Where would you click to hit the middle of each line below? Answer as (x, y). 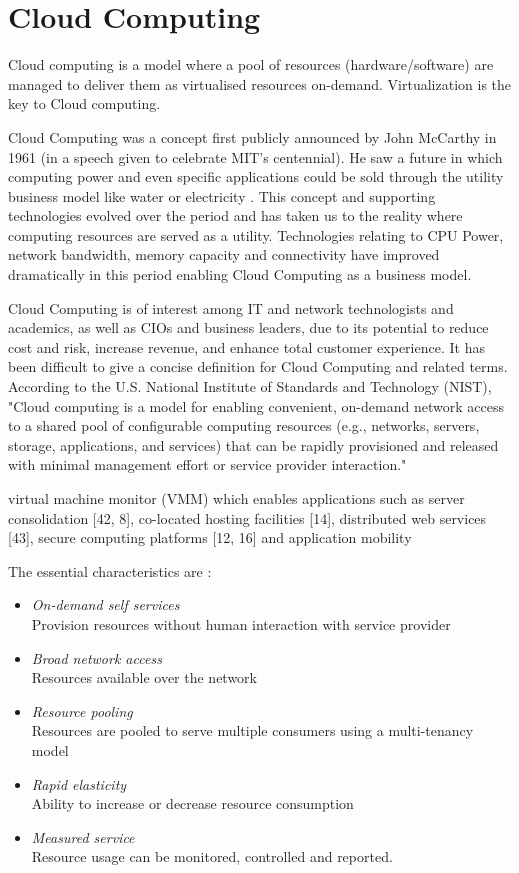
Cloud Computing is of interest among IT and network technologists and (231, 307)
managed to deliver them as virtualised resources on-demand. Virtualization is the (260, 83)
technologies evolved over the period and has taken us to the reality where (235, 215)
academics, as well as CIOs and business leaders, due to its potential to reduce (248, 327)
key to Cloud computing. (84, 103)
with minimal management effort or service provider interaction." (207, 464)
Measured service (83, 836)
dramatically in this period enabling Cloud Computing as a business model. (240, 274)
